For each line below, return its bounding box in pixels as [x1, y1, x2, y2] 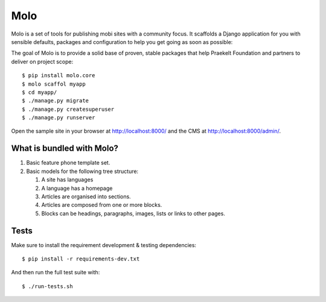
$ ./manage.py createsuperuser [22, 105, 115, 113]
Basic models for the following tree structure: [26, 168, 139, 175]
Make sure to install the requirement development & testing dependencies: [11, 241, 196, 248]
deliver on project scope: [11, 58, 74, 65]
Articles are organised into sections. [41, 193, 131, 200]
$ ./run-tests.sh [22, 283, 73, 289]
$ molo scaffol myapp [22, 80, 86, 87]
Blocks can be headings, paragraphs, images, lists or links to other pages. [41, 210, 226, 217]
